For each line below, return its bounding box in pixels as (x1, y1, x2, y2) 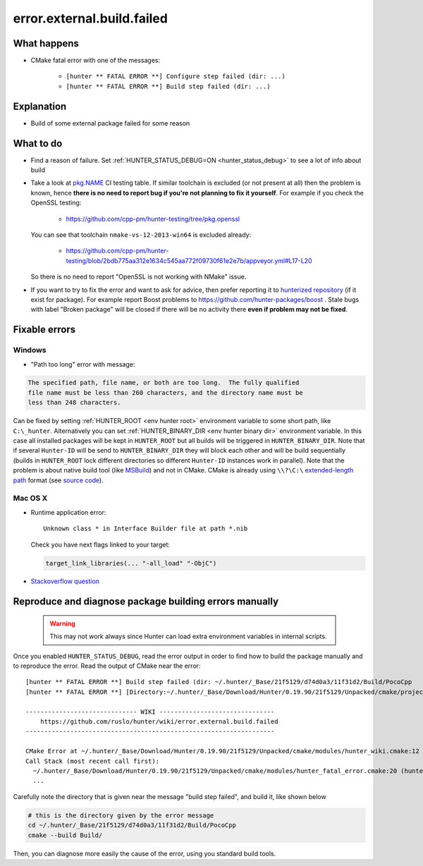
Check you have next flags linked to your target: (30, 540, 171, 549)
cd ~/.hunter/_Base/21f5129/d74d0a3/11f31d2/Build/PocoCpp (27, 822, 236, 829)
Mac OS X (13, 494, 48, 504)
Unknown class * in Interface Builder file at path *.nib (43, 525, 248, 532)
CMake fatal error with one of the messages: (30, 56, 161, 65)
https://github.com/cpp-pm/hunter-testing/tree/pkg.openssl (66, 214, 240, 223)
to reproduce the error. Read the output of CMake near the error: (13, 661, 201, 670)
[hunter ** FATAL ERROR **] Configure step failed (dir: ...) (66, 73, 286, 80)
